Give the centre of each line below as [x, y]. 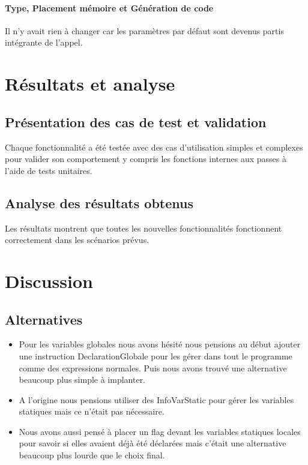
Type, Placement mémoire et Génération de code [109, 7]
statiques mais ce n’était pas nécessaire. [92, 411]
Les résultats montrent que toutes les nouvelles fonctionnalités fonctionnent [143, 228]
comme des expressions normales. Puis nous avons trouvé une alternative [153, 367]
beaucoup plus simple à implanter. [82, 379]
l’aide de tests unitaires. [49, 170]
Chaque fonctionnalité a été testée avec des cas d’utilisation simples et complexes [154, 147]
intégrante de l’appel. [44, 42]
